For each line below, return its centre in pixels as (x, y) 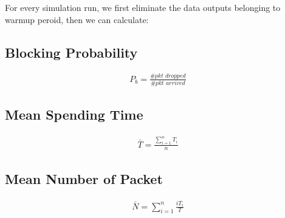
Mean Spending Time (74, 114)
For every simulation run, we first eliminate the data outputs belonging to (143, 7)
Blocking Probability (71, 52)
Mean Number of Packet (84, 178)
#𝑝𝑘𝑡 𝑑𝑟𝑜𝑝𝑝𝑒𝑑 (168, 76)
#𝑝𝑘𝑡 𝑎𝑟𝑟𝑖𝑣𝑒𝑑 (168, 83)
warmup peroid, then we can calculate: (77, 19)
